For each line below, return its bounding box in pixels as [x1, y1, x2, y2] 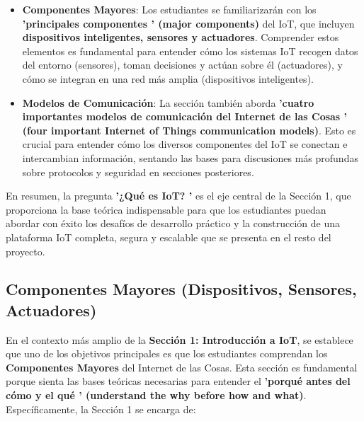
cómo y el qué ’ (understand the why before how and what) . [6, 388, 307, 403]
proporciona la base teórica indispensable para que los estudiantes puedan [6, 202, 326, 217]
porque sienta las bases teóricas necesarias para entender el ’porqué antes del [6, 374, 351, 388]
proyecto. [6, 243, 45, 258]
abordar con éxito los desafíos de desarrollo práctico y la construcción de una [6, 216, 340, 231]
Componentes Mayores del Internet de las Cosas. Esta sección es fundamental [6, 359, 358, 374]
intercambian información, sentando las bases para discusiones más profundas [22, 150, 358, 165]
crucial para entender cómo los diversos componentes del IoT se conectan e [22, 137, 348, 151]
